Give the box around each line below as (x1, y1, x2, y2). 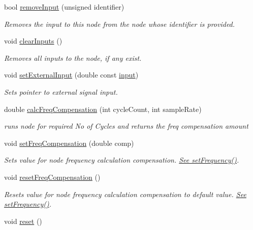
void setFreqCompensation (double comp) (4, 137, 134, 148)
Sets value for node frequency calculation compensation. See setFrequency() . (4, 155, 239, 165)
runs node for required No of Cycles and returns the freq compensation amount (4, 121, 248, 131)
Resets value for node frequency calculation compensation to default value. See (4, 188, 246, 199)
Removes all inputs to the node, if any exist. (4, 52, 142, 63)
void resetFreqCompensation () (4, 171, 101, 182)
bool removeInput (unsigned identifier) (4, 2, 124, 12)
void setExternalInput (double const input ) (4, 69, 139, 80)
